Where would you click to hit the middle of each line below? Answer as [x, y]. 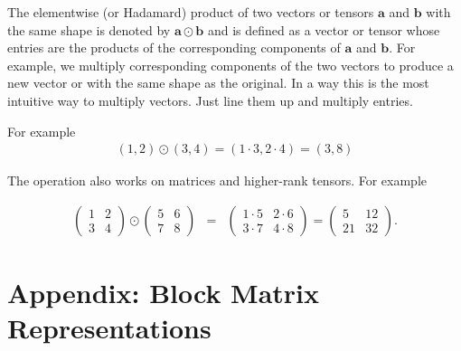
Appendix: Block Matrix [164, 292]
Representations [109, 328]
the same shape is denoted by [89, 29]
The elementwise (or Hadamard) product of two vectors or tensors [191, 12]
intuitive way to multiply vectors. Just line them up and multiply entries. [210, 100]
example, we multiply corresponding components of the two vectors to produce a [230, 65]
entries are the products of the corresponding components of [174, 47]
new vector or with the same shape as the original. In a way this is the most [218, 83]
